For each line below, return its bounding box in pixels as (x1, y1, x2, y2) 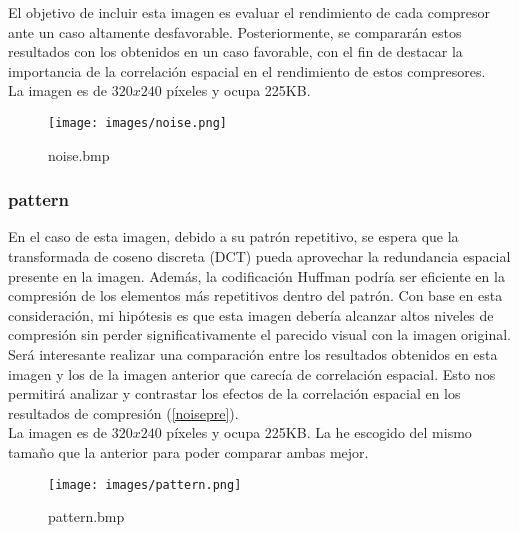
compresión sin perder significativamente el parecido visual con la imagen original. (8, 324, 511, 345)
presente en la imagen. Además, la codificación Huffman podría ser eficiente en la (8, 265, 505, 286)
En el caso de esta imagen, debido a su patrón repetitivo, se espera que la (8, 226, 459, 247)
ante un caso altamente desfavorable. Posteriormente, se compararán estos (8, 21, 462, 42)
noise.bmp (48, 144, 110, 165)
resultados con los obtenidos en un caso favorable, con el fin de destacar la (8, 41, 463, 62)
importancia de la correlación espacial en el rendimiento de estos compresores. (8, 60, 486, 81)
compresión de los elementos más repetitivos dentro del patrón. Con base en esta (8, 285, 503, 306)
